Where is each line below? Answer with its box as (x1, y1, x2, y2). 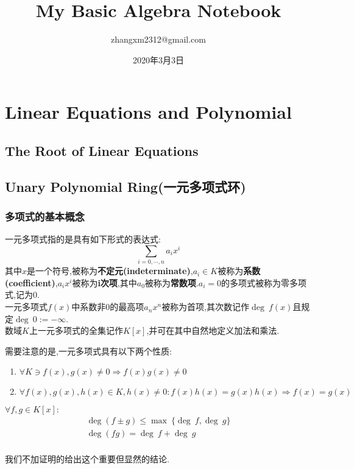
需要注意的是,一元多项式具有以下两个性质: (5, 344, 172, 357)
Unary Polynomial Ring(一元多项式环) (5, 177, 246, 196)
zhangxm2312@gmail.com (111, 33, 206, 46)
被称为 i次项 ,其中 (72, 276, 137, 289)
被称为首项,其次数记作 (161, 300, 250, 313)
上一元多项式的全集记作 (29, 324, 123, 337)
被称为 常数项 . (144, 276, 199, 289)
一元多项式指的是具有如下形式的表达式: (5, 233, 161, 245)
